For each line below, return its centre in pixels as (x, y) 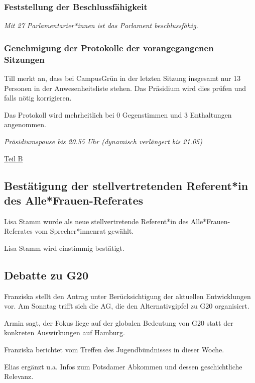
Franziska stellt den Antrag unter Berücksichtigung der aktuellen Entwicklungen (127, 296)
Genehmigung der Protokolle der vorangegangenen (109, 47)
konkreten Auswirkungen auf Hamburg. (65, 332)
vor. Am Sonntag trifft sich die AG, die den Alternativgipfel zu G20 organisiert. (127, 306)
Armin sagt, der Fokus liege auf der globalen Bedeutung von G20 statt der (119, 322)
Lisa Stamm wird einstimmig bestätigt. (64, 248)
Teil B (14, 158)
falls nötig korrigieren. (38, 98)
